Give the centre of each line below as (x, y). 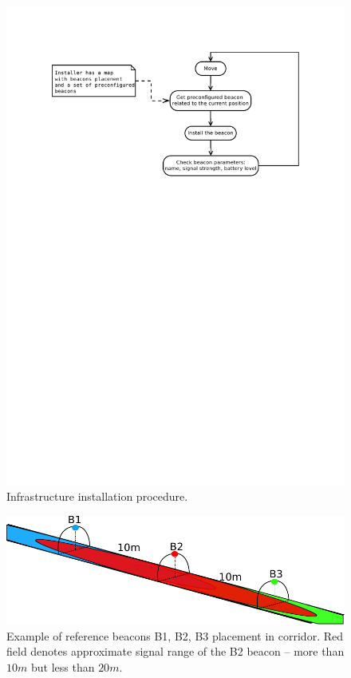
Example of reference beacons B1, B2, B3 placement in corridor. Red (175, 635)
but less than (63, 667)
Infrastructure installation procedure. (97, 496)
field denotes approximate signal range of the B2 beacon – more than (175, 651)
